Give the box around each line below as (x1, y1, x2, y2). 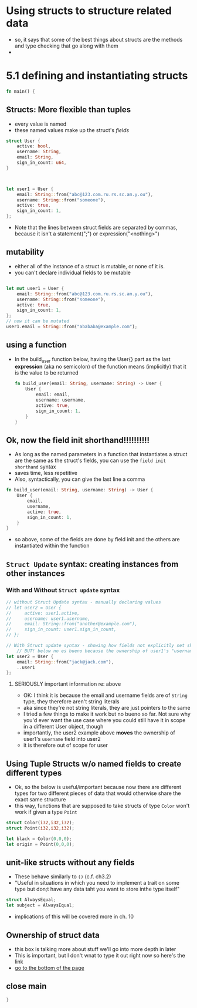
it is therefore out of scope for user (23, 741, 108, 749)
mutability (6, 247, 45, 257)
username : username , (36, 397, 86, 403)
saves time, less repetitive (14, 470, 78, 477)
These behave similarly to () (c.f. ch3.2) (14, 873, 111, 880)
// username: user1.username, (6, 615, 91, 622)
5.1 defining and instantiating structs (6, 69, 188, 83)
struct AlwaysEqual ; (6, 897, 57, 903)
